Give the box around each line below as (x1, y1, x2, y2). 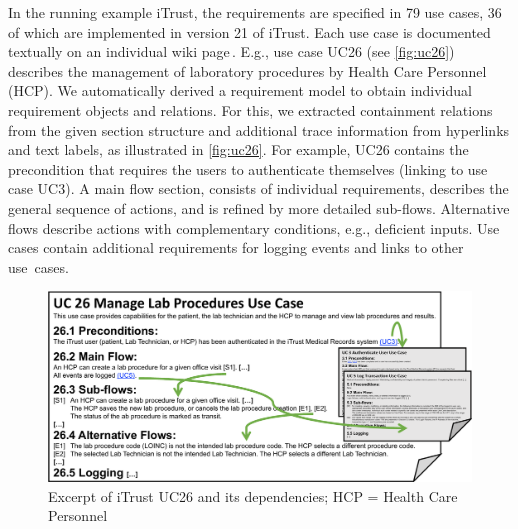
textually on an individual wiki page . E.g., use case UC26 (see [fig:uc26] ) (8, 41, 455, 62)
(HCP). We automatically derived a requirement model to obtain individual (8, 80, 472, 101)
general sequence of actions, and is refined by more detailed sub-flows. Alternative (8, 197, 510, 218)
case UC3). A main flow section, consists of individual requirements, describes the (8, 178, 509, 199)
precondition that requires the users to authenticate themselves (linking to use (8, 158, 488, 179)
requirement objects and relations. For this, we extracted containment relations (8, 99, 493, 120)
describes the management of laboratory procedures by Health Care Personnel (8, 60, 487, 81)
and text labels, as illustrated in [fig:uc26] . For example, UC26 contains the (8, 139, 469, 160)
